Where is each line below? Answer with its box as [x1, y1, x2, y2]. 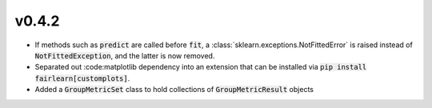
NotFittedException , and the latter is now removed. [34, 50, 215, 60]
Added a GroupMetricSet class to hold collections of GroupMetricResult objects [34, 85, 314, 94]
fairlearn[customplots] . [34, 73, 130, 83]
